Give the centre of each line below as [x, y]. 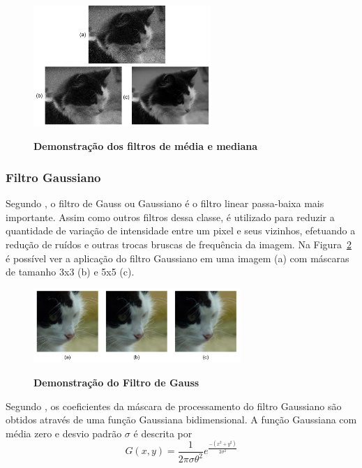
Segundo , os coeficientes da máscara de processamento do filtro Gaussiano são [174, 406]
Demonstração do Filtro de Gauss [116, 383]
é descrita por [163, 433]
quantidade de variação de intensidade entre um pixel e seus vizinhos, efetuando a [181, 231]
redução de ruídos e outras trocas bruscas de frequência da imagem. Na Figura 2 [179, 244]
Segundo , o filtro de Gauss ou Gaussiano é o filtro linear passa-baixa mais [165, 203]
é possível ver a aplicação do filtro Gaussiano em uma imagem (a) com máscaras [178, 258]
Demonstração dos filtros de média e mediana [146, 146]
